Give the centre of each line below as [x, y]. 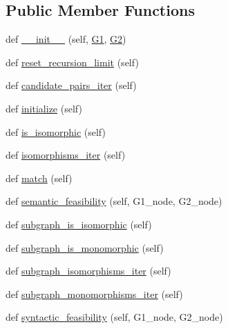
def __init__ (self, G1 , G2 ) [66, 39]
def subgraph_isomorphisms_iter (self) [88, 271]
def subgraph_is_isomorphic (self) [79, 224]
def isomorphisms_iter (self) [66, 155]
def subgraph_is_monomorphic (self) [85, 247]
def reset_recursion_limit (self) [72, 62]
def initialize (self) [44, 108]
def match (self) [39, 178]
